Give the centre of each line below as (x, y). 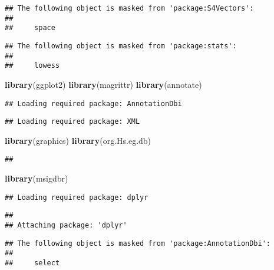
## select (32, 263)
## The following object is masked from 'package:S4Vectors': (129, 8)
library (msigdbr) (37, 178)
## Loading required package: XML (72, 122)
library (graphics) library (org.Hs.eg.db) (78, 140)
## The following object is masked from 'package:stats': (121, 46)
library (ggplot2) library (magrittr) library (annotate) (103, 84)
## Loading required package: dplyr (77, 197)
